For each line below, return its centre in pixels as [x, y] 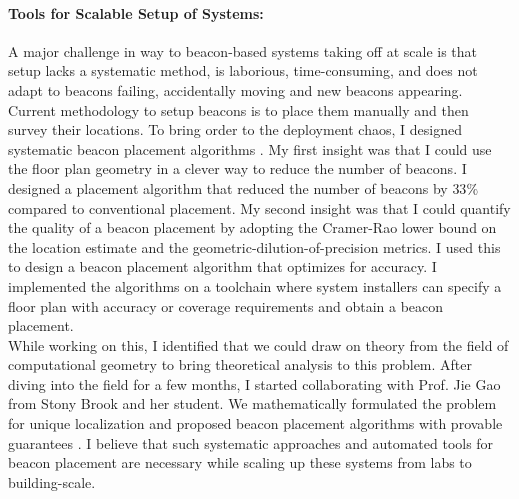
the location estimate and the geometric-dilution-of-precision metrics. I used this [254, 246]
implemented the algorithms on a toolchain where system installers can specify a [255, 285]
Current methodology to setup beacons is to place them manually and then [238, 109]
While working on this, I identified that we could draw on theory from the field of [258, 344]
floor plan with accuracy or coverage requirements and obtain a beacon [226, 305]
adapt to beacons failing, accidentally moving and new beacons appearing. [235, 89]
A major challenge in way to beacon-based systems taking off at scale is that [243, 50]
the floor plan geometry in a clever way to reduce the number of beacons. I [237, 168]
